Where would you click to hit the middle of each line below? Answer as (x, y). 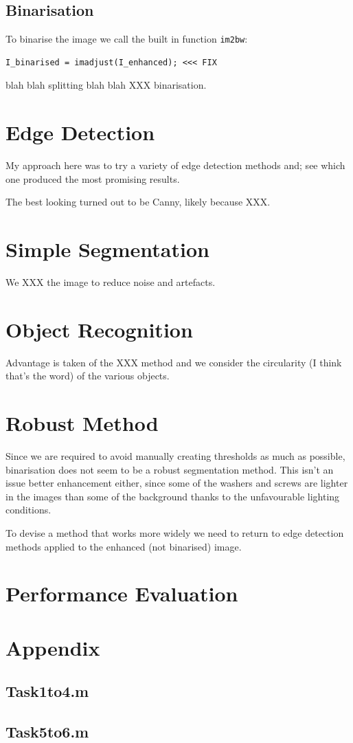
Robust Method (82, 423)
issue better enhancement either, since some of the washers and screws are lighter (177, 483)
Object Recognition (99, 329)
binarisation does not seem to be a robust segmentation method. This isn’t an (170, 469)
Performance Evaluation (122, 594)
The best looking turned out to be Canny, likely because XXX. (138, 202)
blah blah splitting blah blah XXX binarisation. (106, 85)
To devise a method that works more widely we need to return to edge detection (175, 533)
